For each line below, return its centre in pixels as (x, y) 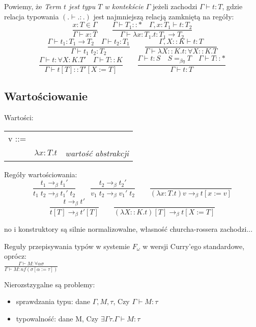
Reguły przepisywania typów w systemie (67, 246)
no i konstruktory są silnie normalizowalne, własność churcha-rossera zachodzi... (129, 228)
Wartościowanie (46, 96)
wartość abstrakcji (97, 153)
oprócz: (15, 256)
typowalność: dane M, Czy (57, 318)
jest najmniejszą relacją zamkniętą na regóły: (164, 16)
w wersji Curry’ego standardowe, (194, 246)
